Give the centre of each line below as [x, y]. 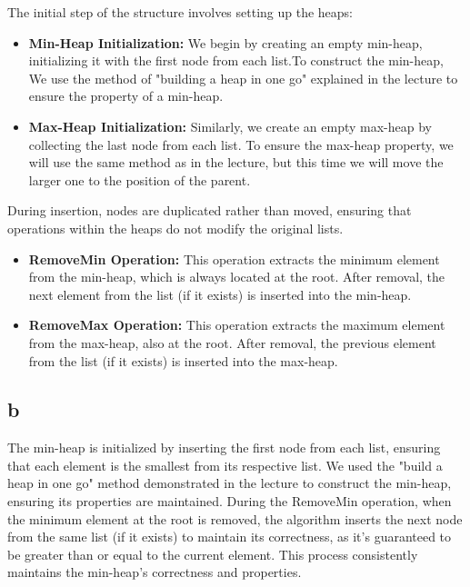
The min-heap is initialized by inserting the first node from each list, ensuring [224, 448]
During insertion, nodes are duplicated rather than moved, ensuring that [210, 210]
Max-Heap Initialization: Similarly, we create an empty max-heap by [230, 126]
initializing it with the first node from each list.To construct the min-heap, [236, 60]
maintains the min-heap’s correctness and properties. [155, 572]
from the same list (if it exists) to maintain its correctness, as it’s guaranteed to [230, 537]
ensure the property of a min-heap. [126, 96]
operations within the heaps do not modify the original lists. [175, 228]
